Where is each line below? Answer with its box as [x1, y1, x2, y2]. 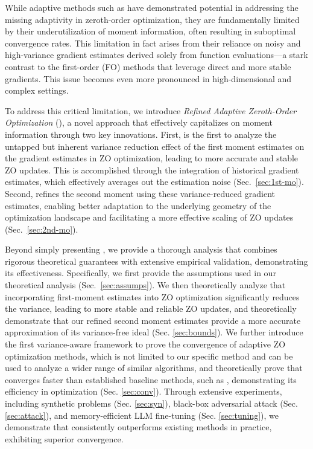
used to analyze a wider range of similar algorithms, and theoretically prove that [5, 361, 303, 374]
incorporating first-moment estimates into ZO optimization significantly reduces [5, 290, 300, 303]
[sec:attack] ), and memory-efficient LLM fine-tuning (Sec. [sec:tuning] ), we [5, 409, 279, 421]
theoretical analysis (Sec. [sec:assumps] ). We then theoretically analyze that [5, 279, 286, 291]
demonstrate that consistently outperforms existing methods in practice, [5, 421, 272, 433]
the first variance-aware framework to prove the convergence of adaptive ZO [5, 338, 286, 350]
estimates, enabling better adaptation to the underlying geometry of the [5, 199, 271, 212]
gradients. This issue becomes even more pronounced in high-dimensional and [5, 72, 292, 85]
